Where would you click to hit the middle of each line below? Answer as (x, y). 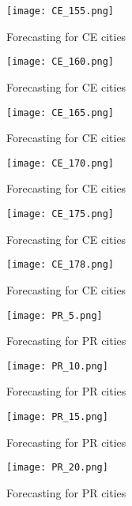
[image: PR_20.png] (57, 468)
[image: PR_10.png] (57, 366)
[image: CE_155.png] (60, 11)
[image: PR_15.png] (57, 417)
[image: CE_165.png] (60, 112)
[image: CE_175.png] (60, 214)
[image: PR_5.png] (55, 315)
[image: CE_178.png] (60, 265)
